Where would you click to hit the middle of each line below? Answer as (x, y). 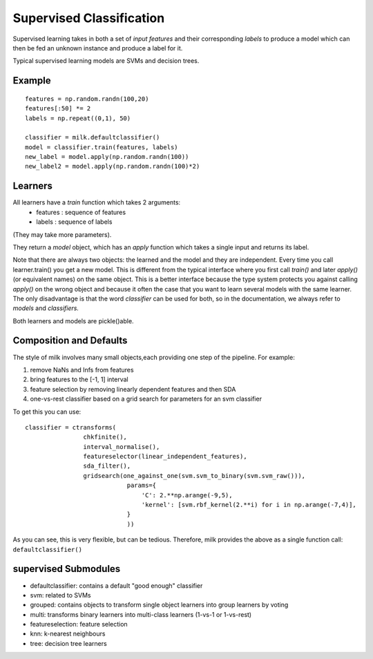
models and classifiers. (46, 308)
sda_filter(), (107, 466)
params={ (142, 486)
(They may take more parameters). (62, 234)
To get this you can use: (47, 412)
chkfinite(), (105, 437)
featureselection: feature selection (79, 624)
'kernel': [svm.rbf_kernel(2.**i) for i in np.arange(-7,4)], (249, 505)
